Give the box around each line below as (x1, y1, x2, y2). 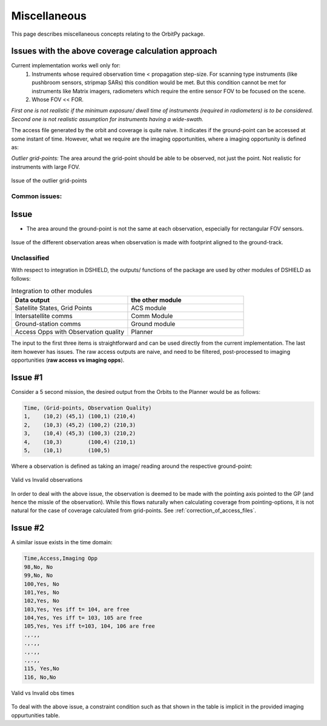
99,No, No (24, 572, 53, 579)
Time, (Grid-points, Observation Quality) (24, 404, 152, 411)
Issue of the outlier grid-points (11, 177, 87, 184)
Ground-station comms (15, 320, 81, 328)
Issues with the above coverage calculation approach (11, 46, 217, 56)
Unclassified (11, 253, 50, 262)
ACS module (131, 304, 167, 312)
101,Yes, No (24, 588, 60, 596)
